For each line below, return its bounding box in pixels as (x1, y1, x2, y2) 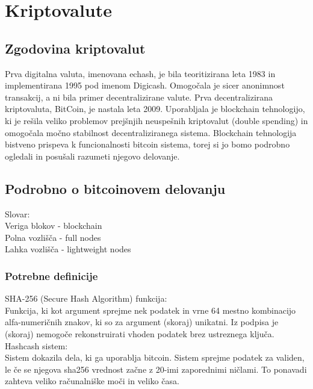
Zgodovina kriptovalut (5, 39, 146, 57)
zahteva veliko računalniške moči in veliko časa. (5, 375, 179, 387)
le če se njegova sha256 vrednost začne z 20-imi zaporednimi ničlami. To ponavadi (5, 363, 307, 375)
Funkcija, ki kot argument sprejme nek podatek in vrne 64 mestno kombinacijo (5, 303, 296, 316)
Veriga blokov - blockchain (5, 219, 102, 232)
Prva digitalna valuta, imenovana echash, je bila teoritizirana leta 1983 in (5, 67, 276, 79)
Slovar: (5, 207, 30, 220)
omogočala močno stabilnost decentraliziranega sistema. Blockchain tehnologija (5, 126, 297, 138)
